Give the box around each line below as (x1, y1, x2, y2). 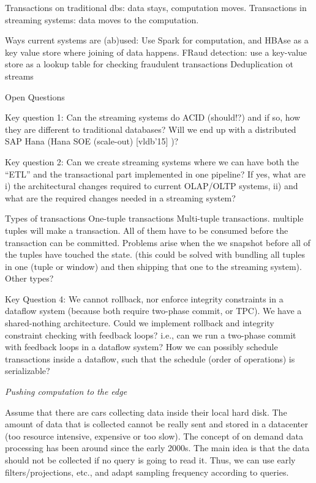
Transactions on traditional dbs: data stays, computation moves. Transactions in (5, 1, 307, 13)
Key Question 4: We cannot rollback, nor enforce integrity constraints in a (5, 292, 284, 305)
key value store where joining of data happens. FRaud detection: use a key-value (5, 45, 307, 58)
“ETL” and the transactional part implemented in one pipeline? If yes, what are (5, 167, 306, 180)
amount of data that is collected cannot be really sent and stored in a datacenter (5, 417, 308, 430)
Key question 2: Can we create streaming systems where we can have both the (5, 155, 299, 168)
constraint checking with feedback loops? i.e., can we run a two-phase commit (5, 328, 296, 341)
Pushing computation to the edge (5, 385, 127, 398)
